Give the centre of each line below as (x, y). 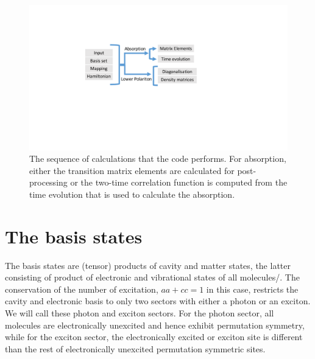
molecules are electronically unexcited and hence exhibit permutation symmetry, (155, 325)
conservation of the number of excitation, (82, 289)
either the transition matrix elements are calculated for (132, 170)
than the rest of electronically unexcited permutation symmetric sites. (135, 348)
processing (48, 182)
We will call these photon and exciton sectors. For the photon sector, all (140, 312)
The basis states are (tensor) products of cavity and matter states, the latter (148, 265)
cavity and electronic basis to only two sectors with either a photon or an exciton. (158, 301)
